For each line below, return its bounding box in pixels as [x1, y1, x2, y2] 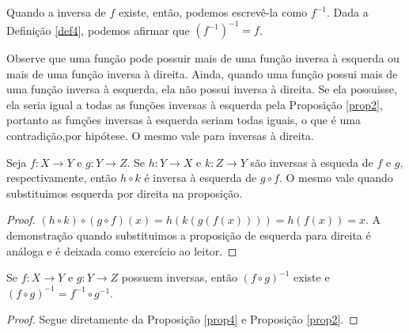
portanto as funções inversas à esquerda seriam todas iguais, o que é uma [6, 112, 361, 128]
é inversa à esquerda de [144, 169, 257, 186]
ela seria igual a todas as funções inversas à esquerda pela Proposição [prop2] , [6, 96, 383, 112]
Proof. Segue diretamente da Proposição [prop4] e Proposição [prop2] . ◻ [6, 311, 358, 327]
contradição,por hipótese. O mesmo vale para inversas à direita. [6, 127, 314, 144]
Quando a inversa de [6, 4, 106, 20]
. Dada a [327, 4, 369, 20]
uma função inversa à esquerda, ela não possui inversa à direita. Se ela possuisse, [6, 81, 397, 97]
